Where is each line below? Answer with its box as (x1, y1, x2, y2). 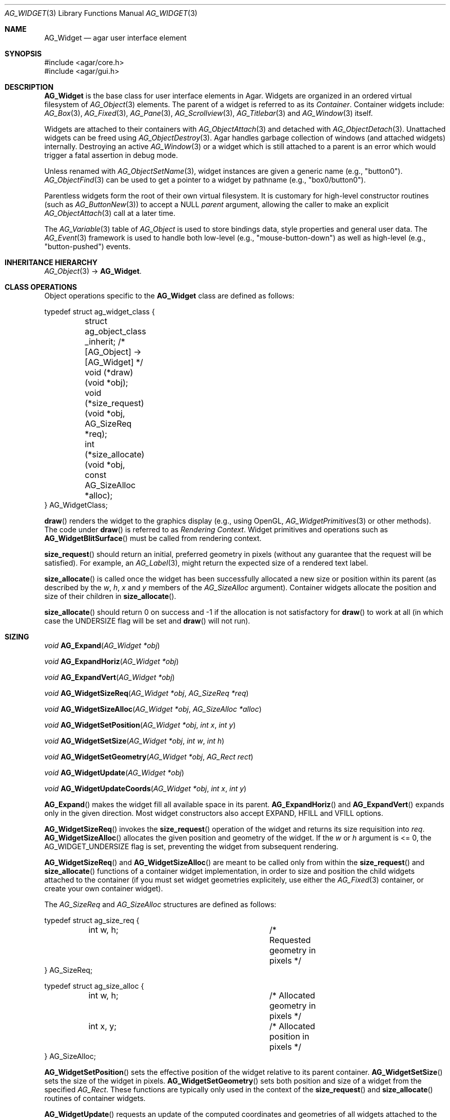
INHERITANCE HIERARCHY (5, 258, 97, 267)
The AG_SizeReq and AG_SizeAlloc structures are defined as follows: (44, 900, 277, 909)
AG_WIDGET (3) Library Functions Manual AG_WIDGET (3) (5, 9, 198, 17)
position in (269, 1031, 309, 1042)
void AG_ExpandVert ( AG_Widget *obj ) (44, 673, 175, 682)
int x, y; (88, 1021, 117, 1031)
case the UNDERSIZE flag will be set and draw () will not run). (44, 616, 250, 625)
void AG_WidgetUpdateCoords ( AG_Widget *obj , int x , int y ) (44, 784, 247, 793)
